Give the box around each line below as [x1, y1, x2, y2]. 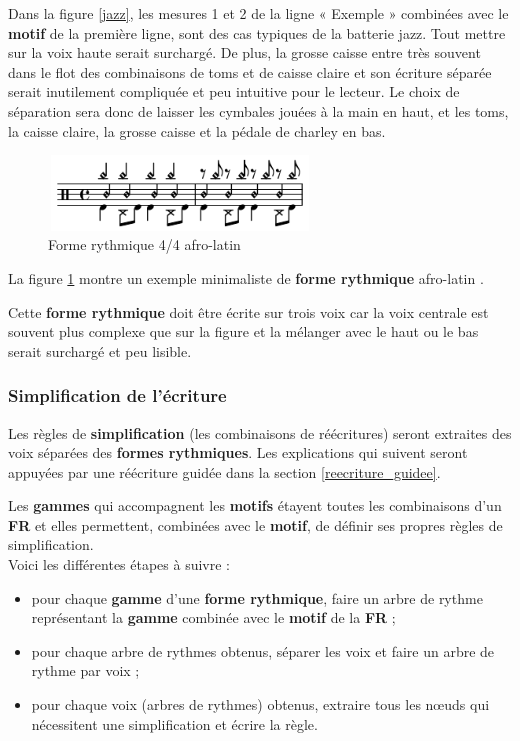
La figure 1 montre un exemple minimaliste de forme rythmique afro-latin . [8, 267, 484, 288]
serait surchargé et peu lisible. [8, 340, 192, 361]
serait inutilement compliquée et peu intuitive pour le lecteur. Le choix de [8, 81, 460, 102]
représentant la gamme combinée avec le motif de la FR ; [31, 607, 396, 628]
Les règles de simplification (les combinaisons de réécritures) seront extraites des [8, 422, 512, 443]
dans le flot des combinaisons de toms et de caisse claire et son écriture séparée [8, 61, 492, 82]
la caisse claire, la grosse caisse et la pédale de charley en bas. [8, 120, 386, 141]
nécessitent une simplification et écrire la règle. [31, 713, 318, 734]
